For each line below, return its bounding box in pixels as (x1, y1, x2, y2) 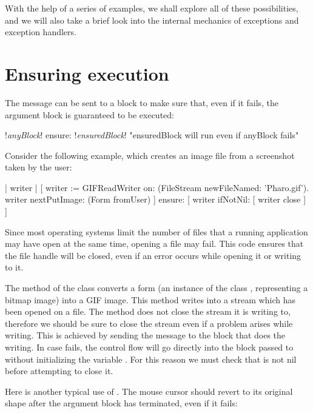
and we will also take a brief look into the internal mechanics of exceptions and (5, 13, 299, 26)
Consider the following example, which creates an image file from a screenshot (5, 149, 295, 161)
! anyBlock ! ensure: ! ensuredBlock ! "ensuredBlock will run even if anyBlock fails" (5, 129, 299, 141)
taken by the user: (5, 161, 72, 173)
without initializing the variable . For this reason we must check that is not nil (5, 352, 297, 365)
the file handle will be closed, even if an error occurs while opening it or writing (5, 249, 301, 261)
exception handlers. (5, 25, 76, 38)
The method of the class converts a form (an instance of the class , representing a (5, 281, 308, 294)
